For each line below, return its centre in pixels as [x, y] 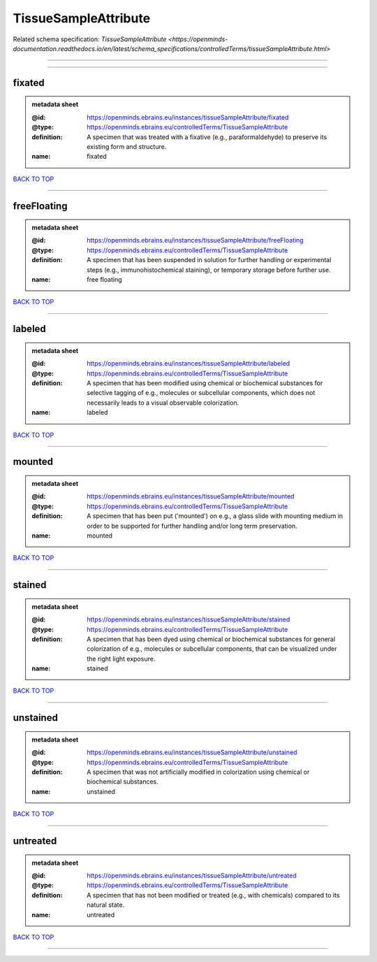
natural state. [106, 905]
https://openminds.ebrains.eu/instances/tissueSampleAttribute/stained [188, 619]
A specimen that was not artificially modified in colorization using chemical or [198, 772]
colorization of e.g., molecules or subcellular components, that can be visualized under [212, 649]
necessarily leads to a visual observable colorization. [163, 403]
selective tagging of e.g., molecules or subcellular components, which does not [201, 393]
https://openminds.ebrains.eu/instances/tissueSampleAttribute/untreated [192, 876]
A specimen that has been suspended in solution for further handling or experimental [209, 260]
